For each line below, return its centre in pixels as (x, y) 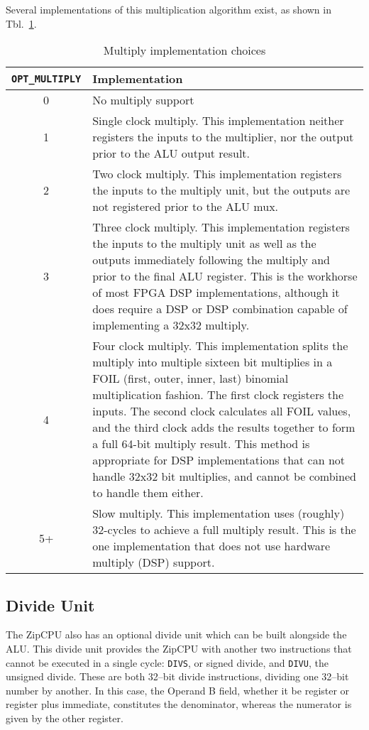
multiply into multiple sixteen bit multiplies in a (213, 362)
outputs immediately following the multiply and (211, 260)
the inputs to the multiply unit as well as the (204, 244)
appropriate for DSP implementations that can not (219, 460)
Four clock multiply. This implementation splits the (220, 346)
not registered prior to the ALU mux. (186, 207)
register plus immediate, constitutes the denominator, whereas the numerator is (179, 704)
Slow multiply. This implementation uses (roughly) (219, 513)
